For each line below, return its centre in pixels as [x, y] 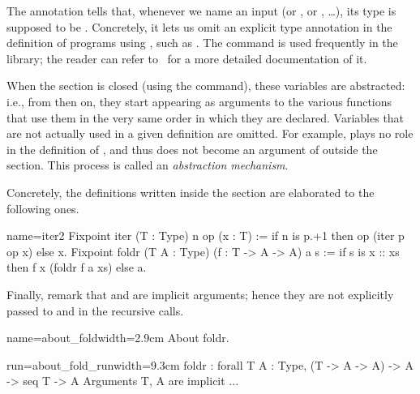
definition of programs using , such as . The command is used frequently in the [202, 43]
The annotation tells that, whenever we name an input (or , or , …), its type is [201, 11]
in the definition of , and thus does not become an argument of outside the [192, 149]
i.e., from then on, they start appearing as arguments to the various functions [199, 101]
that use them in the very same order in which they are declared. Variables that [206, 117]
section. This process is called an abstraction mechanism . [148, 165]
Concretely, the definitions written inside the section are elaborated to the [191, 192]
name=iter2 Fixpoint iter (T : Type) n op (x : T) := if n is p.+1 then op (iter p [206, 236]
